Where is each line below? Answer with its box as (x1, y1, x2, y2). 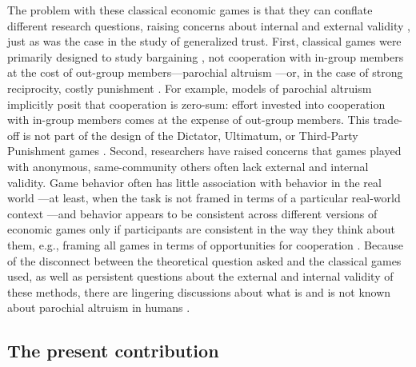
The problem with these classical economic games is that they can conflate (7, 2, 373, 18)
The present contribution (7, 338, 219, 363)
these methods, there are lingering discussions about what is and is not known (7, 283, 391, 300)
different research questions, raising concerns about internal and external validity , (7, 17, 410, 34)
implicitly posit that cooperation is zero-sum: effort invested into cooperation (7, 95, 386, 112)
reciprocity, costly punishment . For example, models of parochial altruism (7, 79, 372, 96)
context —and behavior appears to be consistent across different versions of (7, 205, 378, 221)
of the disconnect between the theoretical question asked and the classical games (7, 252, 402, 269)
